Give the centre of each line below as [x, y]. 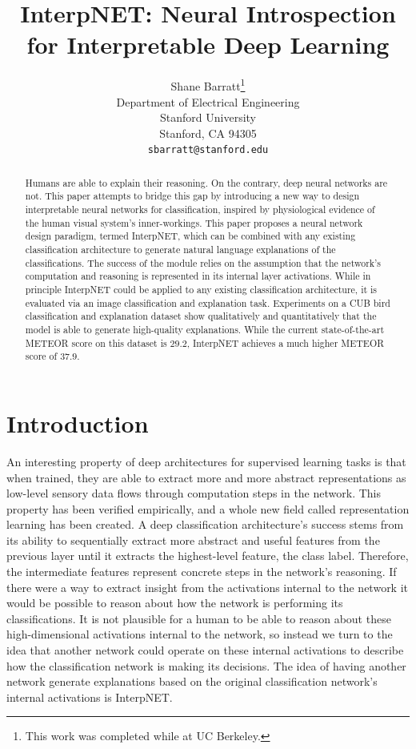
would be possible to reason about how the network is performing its [175, 603]
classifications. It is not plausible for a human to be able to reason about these [199, 618]
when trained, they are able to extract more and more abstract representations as [206, 477]
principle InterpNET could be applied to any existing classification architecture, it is [201, 290]
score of [41, 356]
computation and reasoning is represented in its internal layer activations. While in [198, 276]
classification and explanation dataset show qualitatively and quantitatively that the [201, 316]
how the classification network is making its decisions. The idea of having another [206, 665]
